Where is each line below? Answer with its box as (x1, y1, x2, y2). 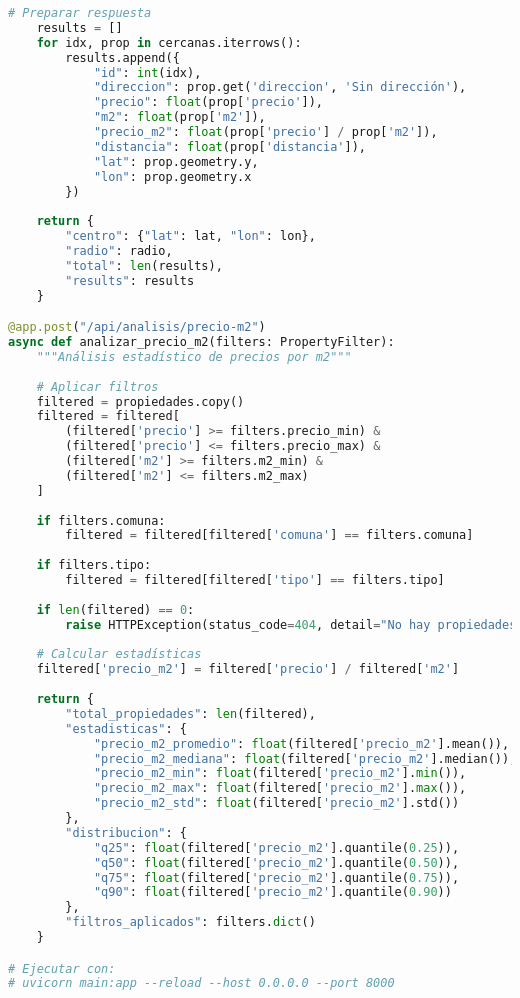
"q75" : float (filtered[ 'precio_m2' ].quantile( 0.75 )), (93, 870, 460, 885)
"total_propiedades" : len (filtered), (65, 706, 316, 721)
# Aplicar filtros (36, 379, 159, 394)
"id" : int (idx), (93, 65, 202, 80)
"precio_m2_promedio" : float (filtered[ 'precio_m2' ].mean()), (93, 736, 510, 751)
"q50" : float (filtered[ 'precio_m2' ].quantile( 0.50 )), (93, 855, 460, 870)
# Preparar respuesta (8, 6, 152, 20)
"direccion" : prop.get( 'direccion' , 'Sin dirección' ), (93, 80, 467, 95)
